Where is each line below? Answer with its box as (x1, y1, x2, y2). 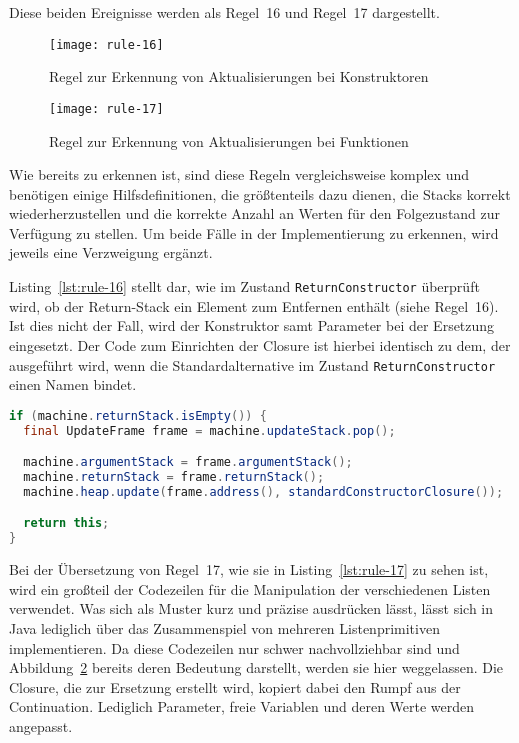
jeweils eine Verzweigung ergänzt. (9, 242, 213, 263)
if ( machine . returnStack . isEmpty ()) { (9, 408, 267, 423)
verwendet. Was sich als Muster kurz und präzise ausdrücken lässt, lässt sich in (9, 598, 494, 619)
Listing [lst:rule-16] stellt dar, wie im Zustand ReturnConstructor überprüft (9, 276, 480, 297)
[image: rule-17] (49, 101, 164, 116)
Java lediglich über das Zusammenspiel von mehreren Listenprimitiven (9, 617, 440, 638)
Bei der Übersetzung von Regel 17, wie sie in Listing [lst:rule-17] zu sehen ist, (9, 559, 489, 580)
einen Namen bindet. (9, 374, 137, 395)
